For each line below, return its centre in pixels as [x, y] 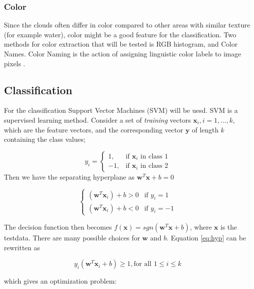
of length [205, 129]
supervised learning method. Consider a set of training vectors [98, 119]
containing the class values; [45, 139]
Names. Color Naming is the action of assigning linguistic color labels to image [123, 53]
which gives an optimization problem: [60, 281]
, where [201, 226]
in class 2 [154, 166]
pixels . [15, 63]
